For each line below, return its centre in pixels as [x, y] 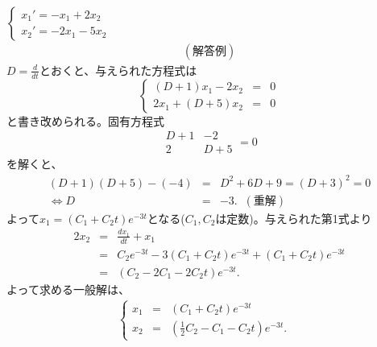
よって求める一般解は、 [68, 289]
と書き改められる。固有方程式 [85, 120]
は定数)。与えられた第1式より [294, 218]
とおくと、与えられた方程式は [118, 70]
